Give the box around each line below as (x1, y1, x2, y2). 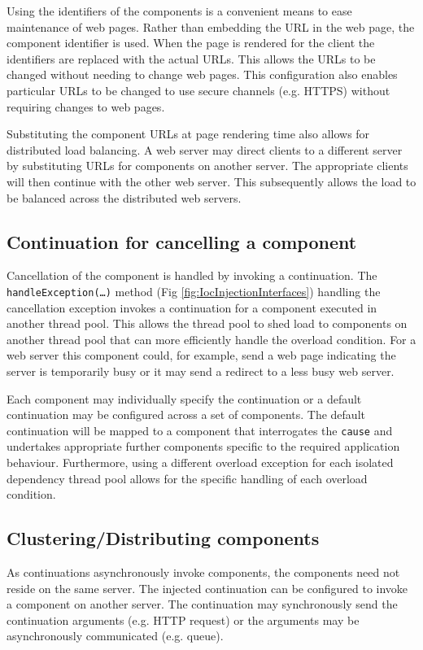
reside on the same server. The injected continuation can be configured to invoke (7, 579, 408, 596)
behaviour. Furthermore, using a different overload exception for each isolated (7, 453, 394, 470)
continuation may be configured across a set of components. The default (7, 406, 365, 423)
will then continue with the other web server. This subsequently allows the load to (7, 172, 416, 190)
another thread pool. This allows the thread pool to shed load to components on (7, 315, 408, 332)
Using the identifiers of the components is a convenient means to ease (7, 2, 352, 19)
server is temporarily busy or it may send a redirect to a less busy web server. (7, 362, 395, 379)
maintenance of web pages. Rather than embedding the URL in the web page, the (7, 18, 415, 35)
